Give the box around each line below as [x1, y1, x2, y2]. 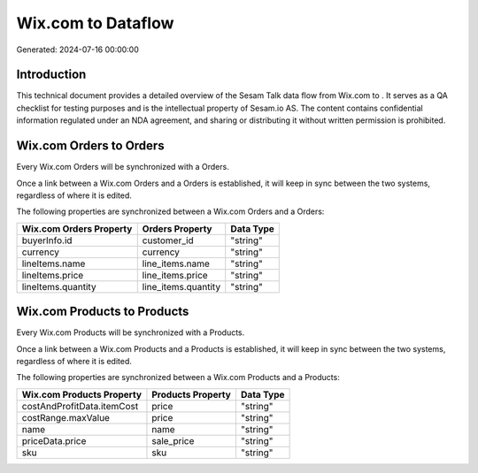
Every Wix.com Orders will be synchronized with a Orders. [16, 162, 229, 172]
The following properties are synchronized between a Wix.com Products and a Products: [16, 372, 340, 383]
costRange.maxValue [21, 411, 111, 423]
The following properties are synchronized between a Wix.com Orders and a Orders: [16, 206, 325, 217]
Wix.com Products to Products [16, 304, 189, 319]
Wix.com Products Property [21, 388, 142, 401]
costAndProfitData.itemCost [21, 400, 139, 412]
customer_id [142, 234, 194, 247]
